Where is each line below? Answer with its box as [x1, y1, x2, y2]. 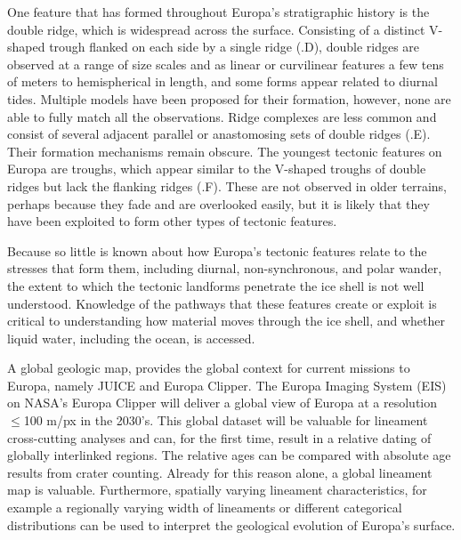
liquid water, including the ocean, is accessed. [7, 328, 255, 347]
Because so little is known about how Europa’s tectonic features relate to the [7, 241, 427, 260]
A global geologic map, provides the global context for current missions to [7, 359, 410, 377]
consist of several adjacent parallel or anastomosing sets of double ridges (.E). [7, 125, 431, 143]
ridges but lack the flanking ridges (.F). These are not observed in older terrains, [7, 176, 447, 195]
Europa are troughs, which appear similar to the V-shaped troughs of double [7, 159, 426, 178]
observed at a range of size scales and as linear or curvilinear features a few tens [7, 54, 444, 73]
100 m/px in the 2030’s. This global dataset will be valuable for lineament [23, 411, 428, 430]
